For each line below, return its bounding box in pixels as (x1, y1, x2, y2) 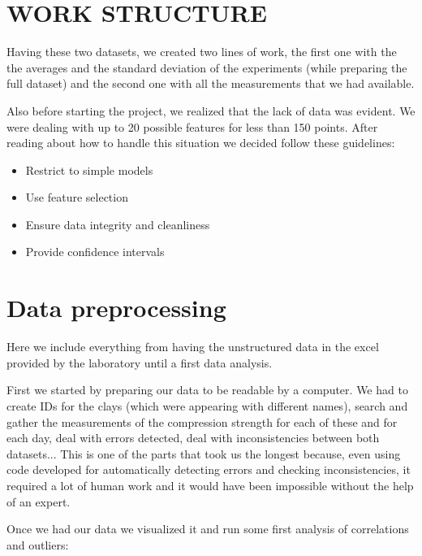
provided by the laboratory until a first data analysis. (6, 354, 273, 371)
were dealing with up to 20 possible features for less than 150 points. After (6, 118, 378, 135)
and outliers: (6, 536, 69, 553)
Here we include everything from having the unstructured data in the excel (6, 338, 379, 355)
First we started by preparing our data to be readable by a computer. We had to (6, 381, 408, 398)
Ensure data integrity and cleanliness (25, 215, 210, 232)
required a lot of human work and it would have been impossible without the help (6, 476, 414, 493)
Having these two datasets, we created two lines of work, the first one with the (6, 43, 397, 60)
